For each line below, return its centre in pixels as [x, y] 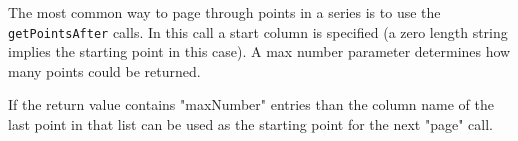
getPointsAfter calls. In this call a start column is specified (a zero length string [258, 31]
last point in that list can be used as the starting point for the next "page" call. [251, 124]
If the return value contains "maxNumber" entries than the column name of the [251, 104]
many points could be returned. [104, 70]
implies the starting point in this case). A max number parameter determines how [259, 51]
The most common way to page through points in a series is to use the [224, 12]
